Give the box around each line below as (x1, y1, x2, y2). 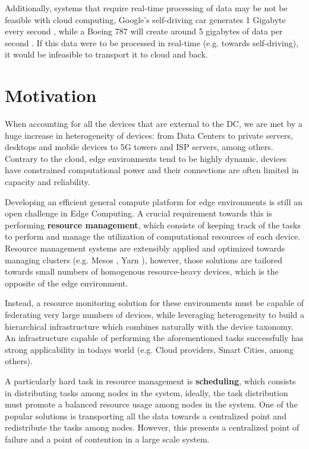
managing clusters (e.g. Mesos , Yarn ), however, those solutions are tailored (5, 253, 282, 266)
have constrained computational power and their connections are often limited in (5, 164, 299, 176)
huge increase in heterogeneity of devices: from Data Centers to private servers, (5, 129, 293, 141)
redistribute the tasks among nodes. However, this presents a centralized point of (5, 421, 299, 434)
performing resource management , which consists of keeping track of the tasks (5, 218, 301, 231)
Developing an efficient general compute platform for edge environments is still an (5, 195, 303, 208)
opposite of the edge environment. (5, 276, 128, 289)
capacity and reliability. (5, 176, 90, 188)
